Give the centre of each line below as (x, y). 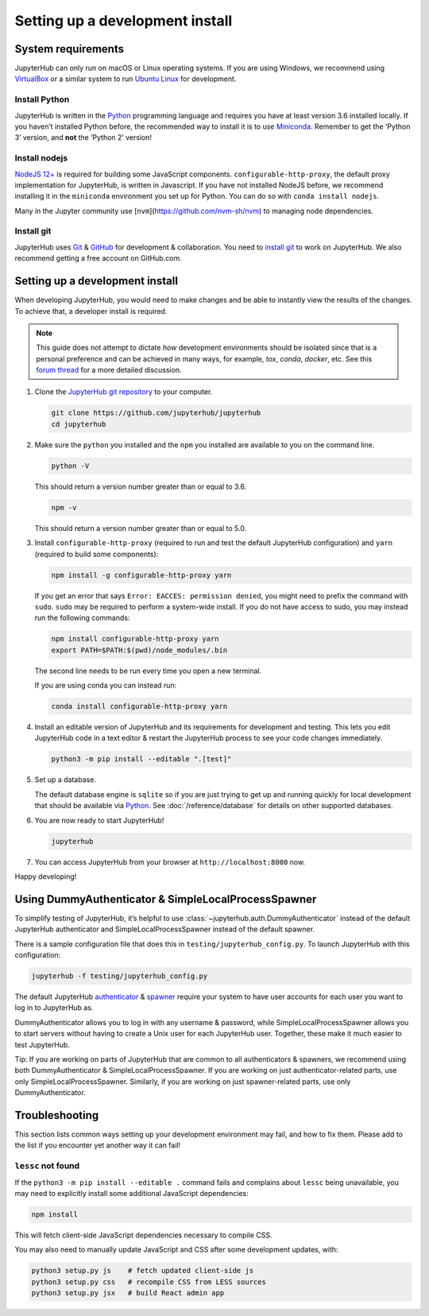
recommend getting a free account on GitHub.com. (98, 258)
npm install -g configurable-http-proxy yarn (141, 575)
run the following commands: (82, 618)
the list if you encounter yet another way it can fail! (98, 1145)
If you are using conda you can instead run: (106, 685)
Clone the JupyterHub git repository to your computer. (124, 392)
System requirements (70, 49)
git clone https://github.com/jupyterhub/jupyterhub (156, 413)
